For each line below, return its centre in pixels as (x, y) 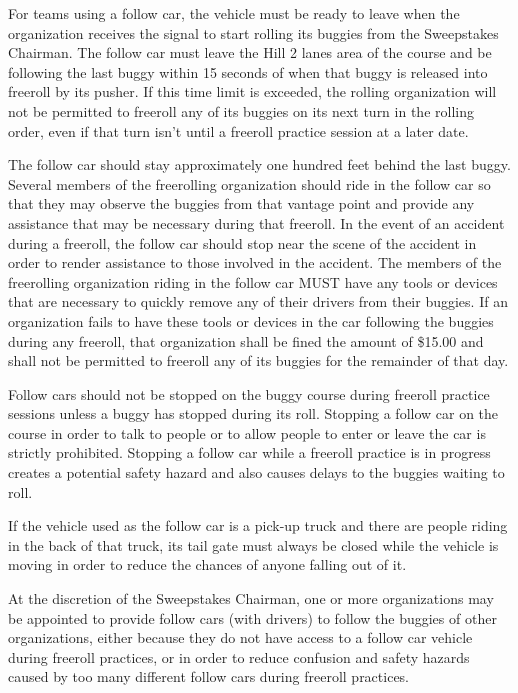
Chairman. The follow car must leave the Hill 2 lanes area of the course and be (250, 52)
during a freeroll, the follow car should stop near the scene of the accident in (242, 242)
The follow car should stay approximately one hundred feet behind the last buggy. (259, 164)
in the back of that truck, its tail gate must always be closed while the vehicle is (253, 544)
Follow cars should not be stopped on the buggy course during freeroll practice (249, 393)
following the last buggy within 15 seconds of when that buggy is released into (248, 71)
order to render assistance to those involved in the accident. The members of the (255, 262)
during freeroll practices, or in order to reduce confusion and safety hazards (239, 656)
